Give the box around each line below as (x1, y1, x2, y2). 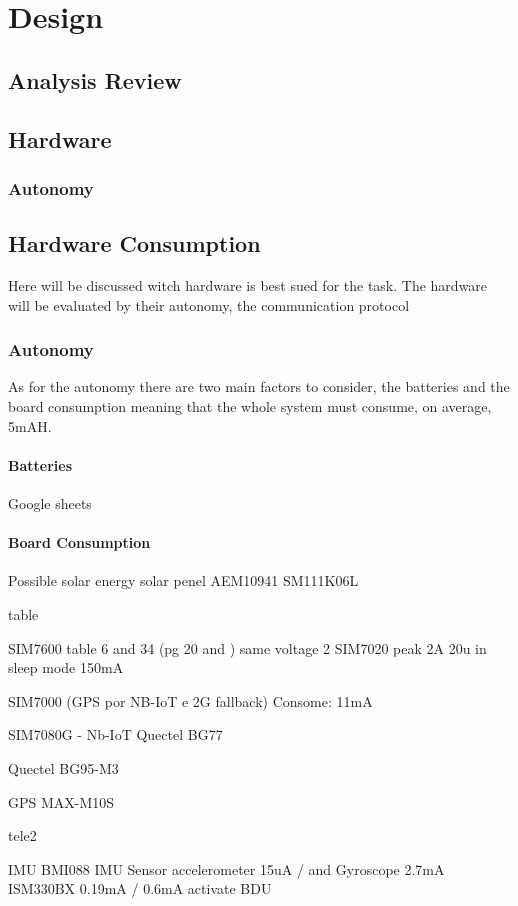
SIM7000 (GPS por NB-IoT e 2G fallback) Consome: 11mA (8, 690, 373, 711)
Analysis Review (8, 64, 182, 95)
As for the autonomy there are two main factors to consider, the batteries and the (8, 376, 510, 397)
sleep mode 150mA (8, 657, 124, 678)
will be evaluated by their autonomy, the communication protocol (8, 294, 410, 315)
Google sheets (8, 492, 92, 513)
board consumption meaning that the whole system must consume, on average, (8, 395, 492, 416)
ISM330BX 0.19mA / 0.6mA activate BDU (8, 878, 272, 899)
